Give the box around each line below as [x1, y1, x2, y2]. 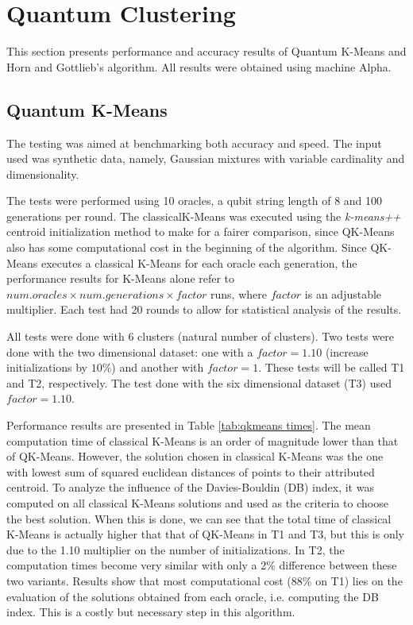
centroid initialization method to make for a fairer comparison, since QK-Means [6, 223, 395, 240]
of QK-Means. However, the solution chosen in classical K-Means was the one [6, 448, 384, 465]
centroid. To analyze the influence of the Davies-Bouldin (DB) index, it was [6, 479, 374, 496]
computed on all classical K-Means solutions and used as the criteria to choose [6, 494, 388, 511]
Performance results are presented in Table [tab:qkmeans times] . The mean [6, 417, 371, 434]
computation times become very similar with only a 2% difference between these [6, 557, 397, 573]
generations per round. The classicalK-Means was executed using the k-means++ [6, 207, 401, 224]
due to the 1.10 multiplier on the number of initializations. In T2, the [6, 541, 345, 557]
